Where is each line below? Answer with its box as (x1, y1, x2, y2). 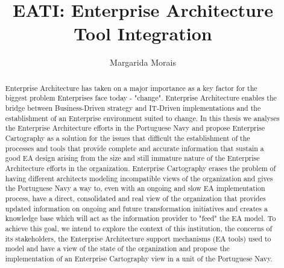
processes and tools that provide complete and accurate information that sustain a (5, 143, 264, 153)
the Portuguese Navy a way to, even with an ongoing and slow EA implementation (5, 183, 265, 193)
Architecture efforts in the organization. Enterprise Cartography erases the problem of (5, 163, 276, 173)
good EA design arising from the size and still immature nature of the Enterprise (5, 153, 260, 163)
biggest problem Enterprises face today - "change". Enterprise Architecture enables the (5, 93, 277, 103)
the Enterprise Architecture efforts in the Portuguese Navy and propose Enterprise (5, 123, 265, 133)
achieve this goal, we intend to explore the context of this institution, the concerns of (5, 223, 273, 233)
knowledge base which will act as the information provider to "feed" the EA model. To (5, 213, 276, 223)
